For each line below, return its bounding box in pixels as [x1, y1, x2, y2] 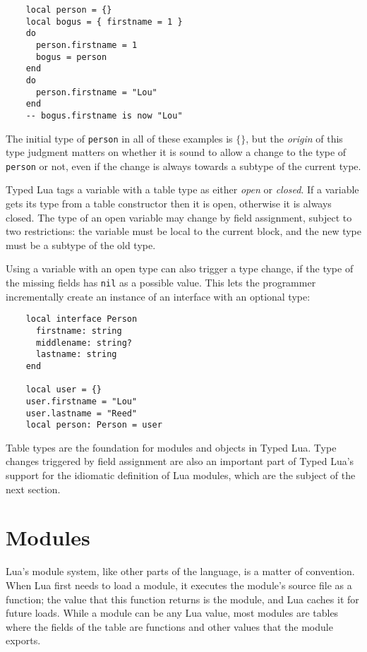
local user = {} [25, 385, 102, 395]
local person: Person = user [25, 420, 162, 430]
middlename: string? [35, 337, 132, 348]
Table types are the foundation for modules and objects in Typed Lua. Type [6, 440, 337, 454]
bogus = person [35, 52, 107, 62]
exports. [6, 633, 41, 648]
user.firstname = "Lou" [25, 396, 138, 406]
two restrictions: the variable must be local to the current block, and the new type [6, 224, 362, 239]
